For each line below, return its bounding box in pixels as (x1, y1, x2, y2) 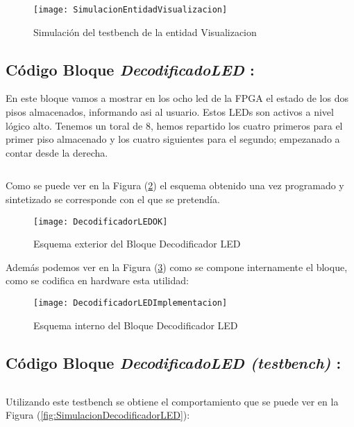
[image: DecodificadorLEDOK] (33, 216, 168, 227)
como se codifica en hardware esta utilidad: (6, 273, 189, 288)
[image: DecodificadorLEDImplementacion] (33, 298, 228, 308)
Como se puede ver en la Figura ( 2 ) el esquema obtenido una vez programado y (6, 178, 344, 193)
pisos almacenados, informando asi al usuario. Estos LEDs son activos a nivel (6, 105, 334, 119)
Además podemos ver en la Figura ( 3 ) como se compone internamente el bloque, (6, 259, 348, 274)
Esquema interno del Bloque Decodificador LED (33, 317, 238, 332)
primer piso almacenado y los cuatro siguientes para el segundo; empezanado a (6, 132, 340, 146)
